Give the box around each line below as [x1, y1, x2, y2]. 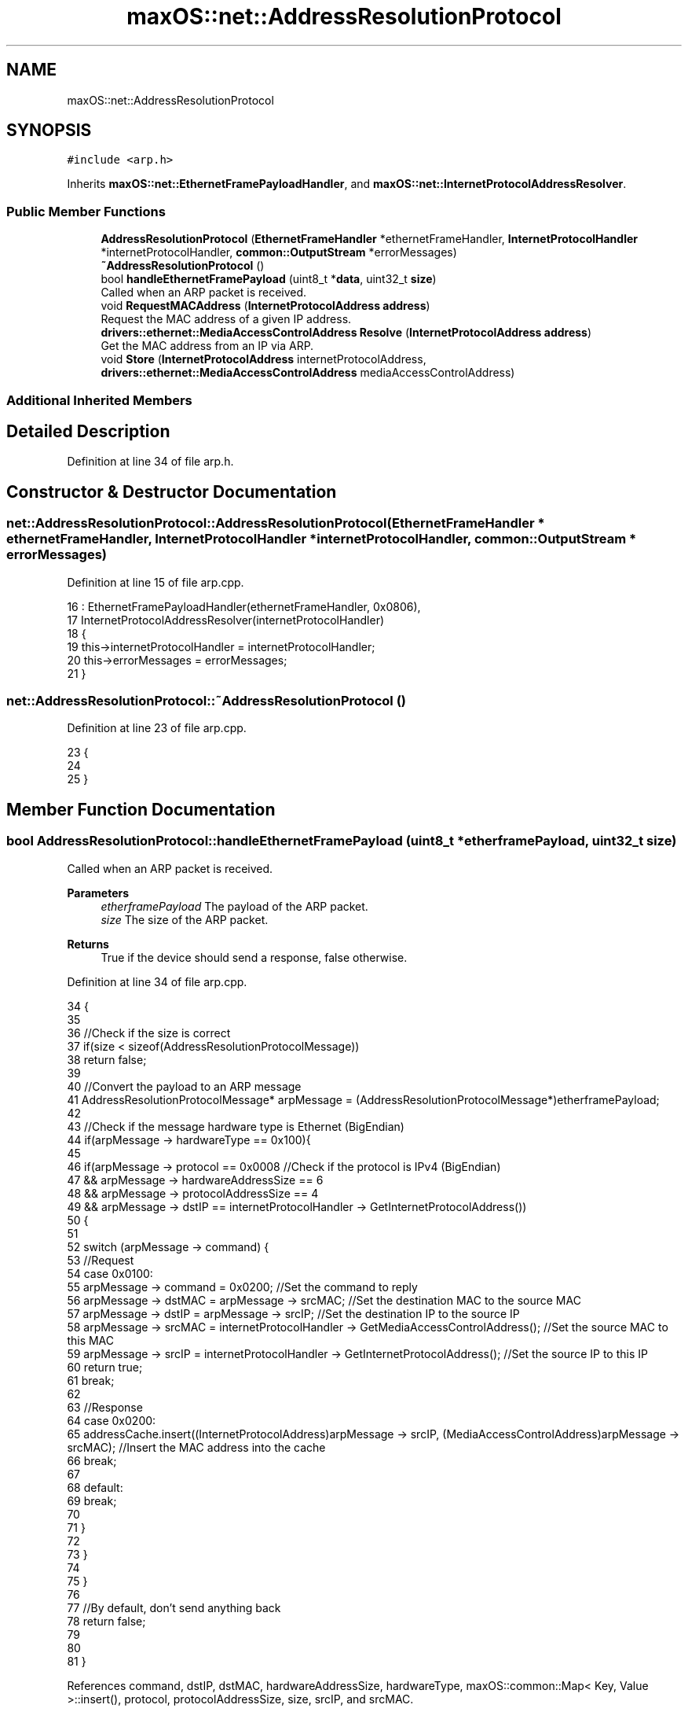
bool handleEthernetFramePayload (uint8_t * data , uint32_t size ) [101, 272, 437, 286]
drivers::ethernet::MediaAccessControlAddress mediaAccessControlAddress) [101, 366, 515, 380]
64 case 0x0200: [67, 1413, 156, 1427]
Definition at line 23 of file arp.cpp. [67, 721, 247, 735]
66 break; [67, 1453, 117, 1467]
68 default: [67, 1480, 123, 1494]
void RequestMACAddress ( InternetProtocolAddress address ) [101, 299, 430, 313]
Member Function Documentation [6, 799, 276, 819]
